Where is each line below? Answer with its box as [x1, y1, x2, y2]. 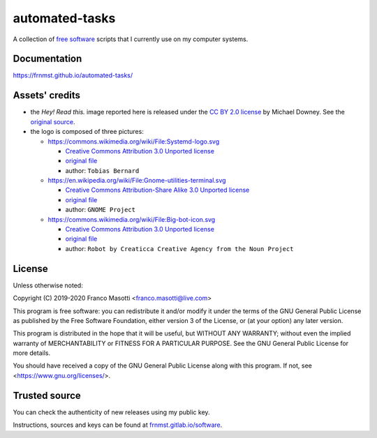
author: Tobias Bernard [65, 166, 140, 174]
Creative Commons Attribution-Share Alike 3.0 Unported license [65, 186, 250, 195]
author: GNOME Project [65, 206, 136, 214]
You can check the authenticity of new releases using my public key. [13, 408, 210, 416]
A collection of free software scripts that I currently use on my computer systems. [13, 35, 249, 43]
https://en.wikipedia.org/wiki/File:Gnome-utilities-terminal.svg [47, 176, 226, 185]
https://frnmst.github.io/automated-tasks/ [13, 71, 133, 80]
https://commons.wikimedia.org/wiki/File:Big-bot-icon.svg [47, 215, 216, 223]
